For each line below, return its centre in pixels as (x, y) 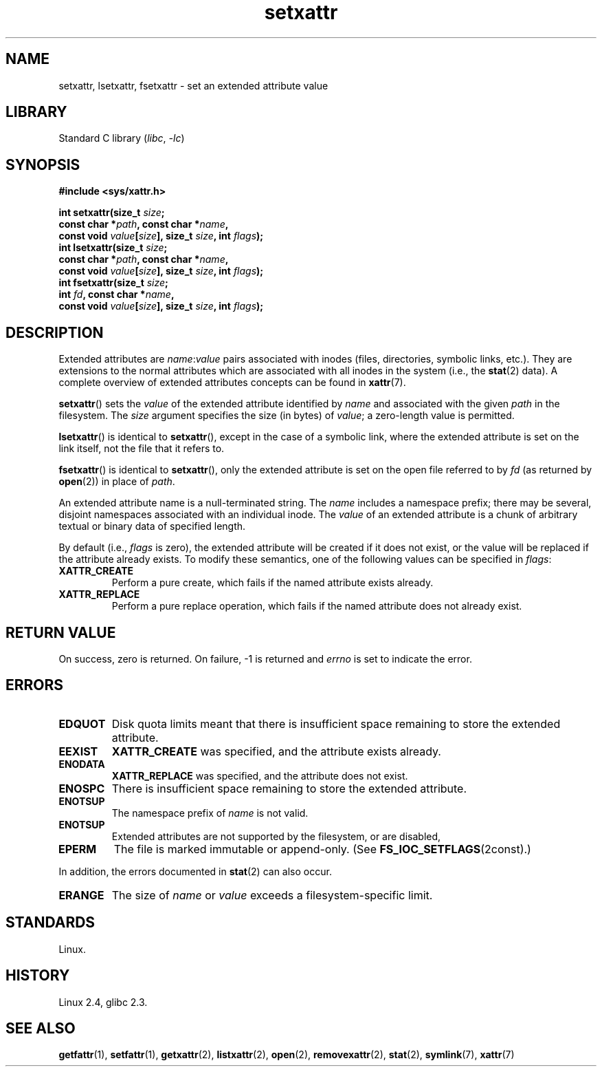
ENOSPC (82, 788)
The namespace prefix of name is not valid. (210, 813)
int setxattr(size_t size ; (112, 213)
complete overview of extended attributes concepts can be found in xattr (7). (232, 383)
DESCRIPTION (55, 332)
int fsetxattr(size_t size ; (113, 283)
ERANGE (81, 895)
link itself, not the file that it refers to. (142, 449)
